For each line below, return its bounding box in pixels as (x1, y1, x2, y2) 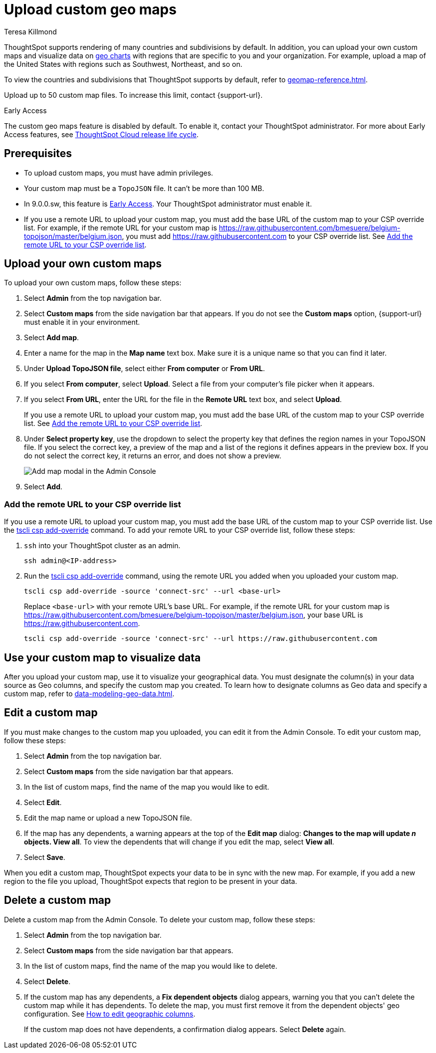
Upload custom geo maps (4, 1, 177, 18)
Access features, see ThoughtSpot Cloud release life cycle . (4, 130, 199, 139)
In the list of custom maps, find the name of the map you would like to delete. (24, 961, 277, 970)
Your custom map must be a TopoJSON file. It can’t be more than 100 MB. (24, 184, 264, 193)
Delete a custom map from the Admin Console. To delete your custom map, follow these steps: (4, 915, 315, 924)
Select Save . (24, 852, 65, 861)
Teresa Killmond (4, 27, 57, 36)
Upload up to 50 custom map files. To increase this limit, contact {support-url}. (4, 90, 263, 99)
